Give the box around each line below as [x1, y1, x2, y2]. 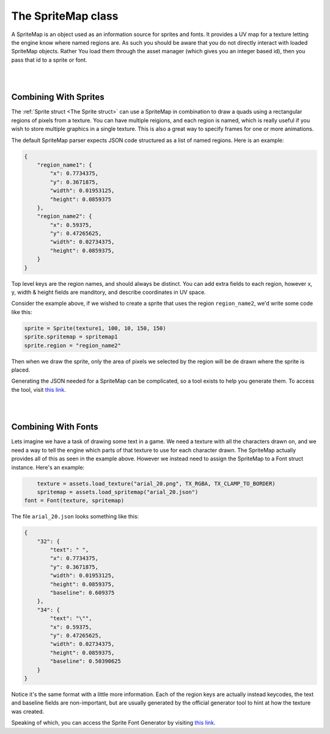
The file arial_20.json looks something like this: [11, 513, 139, 520]
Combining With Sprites [11, 92, 105, 102]
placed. [11, 366, 31, 373]
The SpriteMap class [11, 9, 119, 23]
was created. [11, 708, 45, 715]
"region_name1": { [37, 161, 92, 168]
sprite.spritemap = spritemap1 [24, 334, 119, 340]
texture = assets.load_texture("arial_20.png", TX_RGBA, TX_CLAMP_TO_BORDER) [37, 480, 276, 487]
